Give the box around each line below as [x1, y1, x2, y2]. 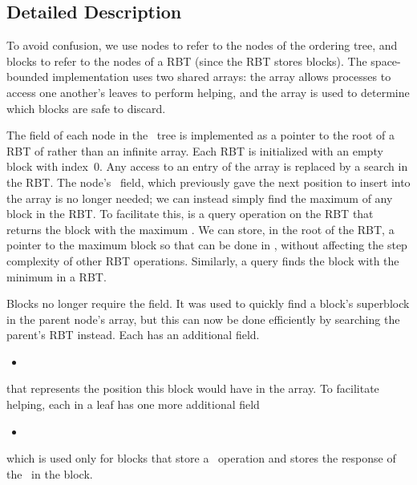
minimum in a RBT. [6, 268, 107, 285]
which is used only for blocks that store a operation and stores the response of [6, 450, 396, 467]
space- [370, 52, 401, 69]
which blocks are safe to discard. [6, 99, 166, 116]
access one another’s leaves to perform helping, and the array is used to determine [6, 83, 410, 100]
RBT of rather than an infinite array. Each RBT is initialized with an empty [6, 142, 383, 159]
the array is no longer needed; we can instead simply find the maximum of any [6, 189, 393, 206]
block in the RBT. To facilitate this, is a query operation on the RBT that [6, 205, 374, 222]
